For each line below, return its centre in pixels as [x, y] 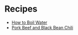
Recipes [21, 9]
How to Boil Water [29, 22]
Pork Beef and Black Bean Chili [42, 27]
